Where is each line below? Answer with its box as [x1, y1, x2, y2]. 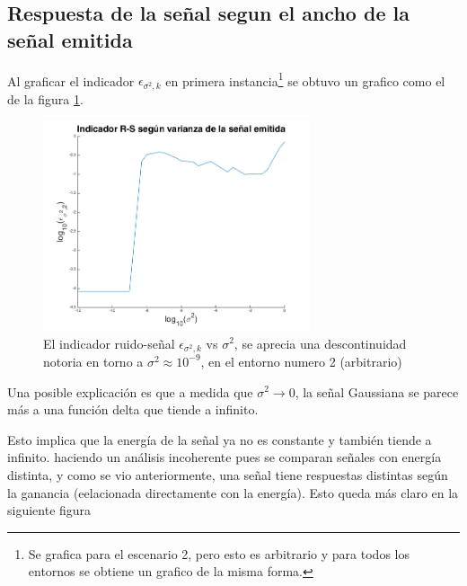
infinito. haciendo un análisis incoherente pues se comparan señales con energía [7, 448, 442, 466]
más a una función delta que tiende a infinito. [7, 400, 259, 419]
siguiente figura [7, 501, 92, 519]
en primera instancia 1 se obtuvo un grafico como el [165, 68, 445, 90]
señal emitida [7, 25, 133, 53]
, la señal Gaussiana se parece [295, 382, 459, 401]
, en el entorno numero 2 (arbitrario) [200, 351, 402, 370]
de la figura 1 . [7, 89, 84, 108]
